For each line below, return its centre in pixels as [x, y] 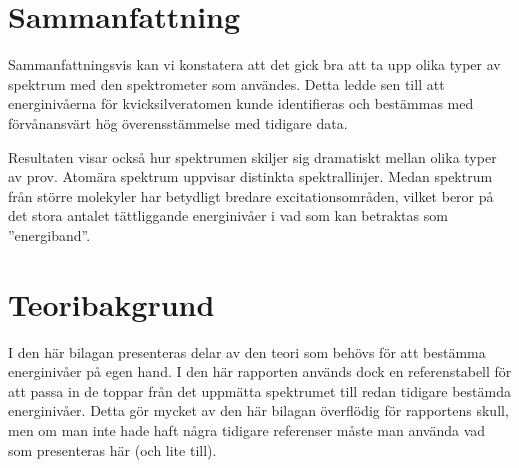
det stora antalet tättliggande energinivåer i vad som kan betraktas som [228, 215]
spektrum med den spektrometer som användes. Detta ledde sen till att [226, 83]
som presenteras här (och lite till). [112, 449]
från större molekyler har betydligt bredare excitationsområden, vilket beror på [251, 195]
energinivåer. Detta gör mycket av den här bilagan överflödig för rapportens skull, [258, 410]
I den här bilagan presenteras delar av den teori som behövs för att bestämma [247, 351]
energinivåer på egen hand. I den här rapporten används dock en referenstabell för [260, 371]
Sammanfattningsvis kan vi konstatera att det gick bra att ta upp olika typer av [254, 64]
